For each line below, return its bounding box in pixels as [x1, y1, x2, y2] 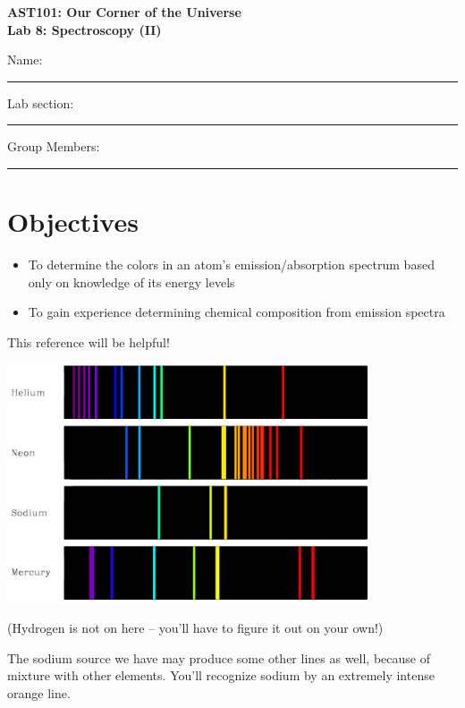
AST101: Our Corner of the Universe [7, 3, 241, 21]
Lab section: [7, 93, 74, 112]
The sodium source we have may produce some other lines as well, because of [7, 648, 430, 667]
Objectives [7, 203, 139, 240]
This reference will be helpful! [7, 332, 170, 351]
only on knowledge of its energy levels [28, 272, 235, 291]
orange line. [7, 683, 71, 702]
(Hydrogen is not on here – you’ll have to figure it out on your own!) [7, 618, 384, 637]
